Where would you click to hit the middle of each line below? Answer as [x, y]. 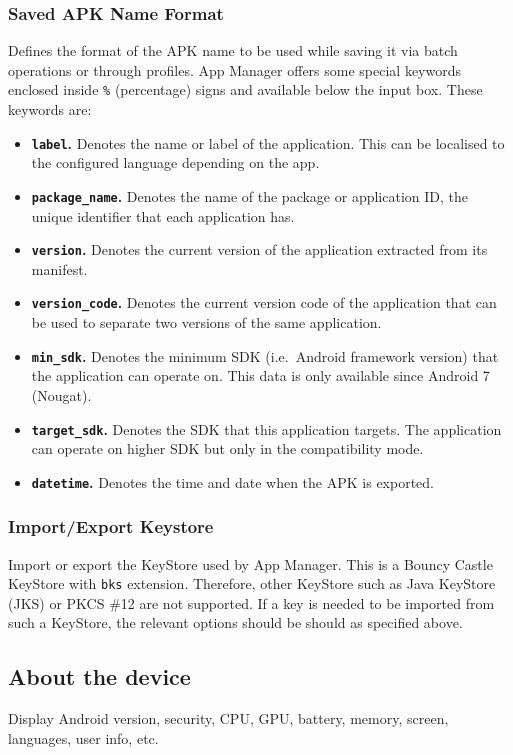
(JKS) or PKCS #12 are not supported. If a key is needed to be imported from [251, 602]
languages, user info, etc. [83, 737]
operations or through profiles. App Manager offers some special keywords [235, 69]
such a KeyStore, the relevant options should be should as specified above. [235, 622]
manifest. [59, 268]
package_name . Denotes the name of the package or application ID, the [249, 195]
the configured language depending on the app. [175, 162]
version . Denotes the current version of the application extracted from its [259, 249]
